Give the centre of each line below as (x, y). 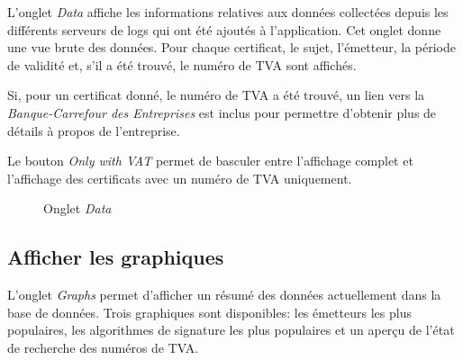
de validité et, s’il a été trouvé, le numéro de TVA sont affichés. (182, 64)
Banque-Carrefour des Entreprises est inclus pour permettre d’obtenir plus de (222, 112)
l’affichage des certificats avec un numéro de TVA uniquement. (180, 178)
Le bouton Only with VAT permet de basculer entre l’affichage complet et (210, 161)
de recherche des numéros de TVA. (103, 347)
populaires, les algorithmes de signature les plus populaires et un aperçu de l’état (231, 330)
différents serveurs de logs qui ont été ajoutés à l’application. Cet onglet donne (224, 29)
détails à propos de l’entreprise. (94, 130)
